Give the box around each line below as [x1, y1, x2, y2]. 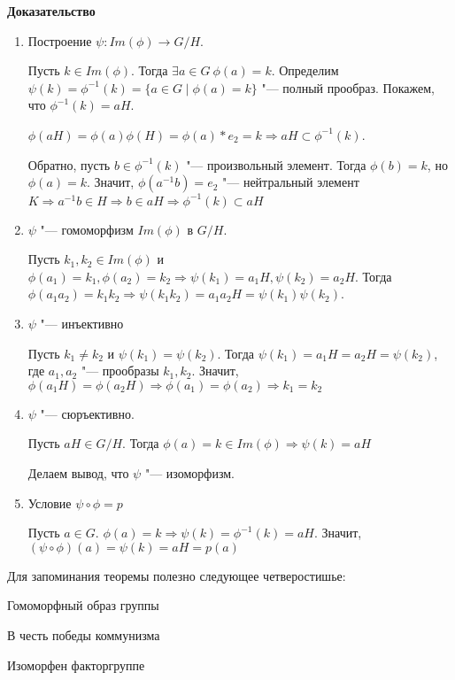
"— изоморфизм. [144, 464, 235, 482]
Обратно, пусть [27, 155, 111, 174]
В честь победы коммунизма [7, 625, 160, 644]
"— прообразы [81, 361, 159, 380]
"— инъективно [40, 314, 124, 333]
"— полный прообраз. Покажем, [261, 78, 435, 97]
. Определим [271, 61, 339, 80]
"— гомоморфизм [40, 220, 134, 238]
